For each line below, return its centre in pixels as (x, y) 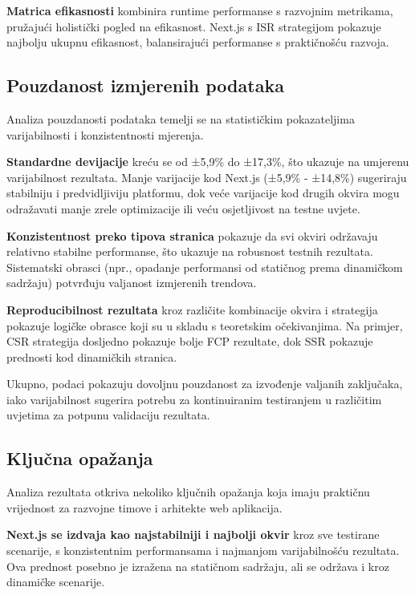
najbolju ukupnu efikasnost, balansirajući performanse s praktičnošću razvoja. (198, 42)
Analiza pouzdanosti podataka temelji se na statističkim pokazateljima (181, 118)
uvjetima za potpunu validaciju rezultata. (108, 415)
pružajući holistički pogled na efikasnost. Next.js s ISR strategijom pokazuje (194, 26)
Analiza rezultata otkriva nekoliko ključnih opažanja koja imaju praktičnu (188, 492)
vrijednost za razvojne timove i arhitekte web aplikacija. (144, 507)
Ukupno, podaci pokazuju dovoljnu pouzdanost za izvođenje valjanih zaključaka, (205, 384)
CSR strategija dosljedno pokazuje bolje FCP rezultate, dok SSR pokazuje (190, 341)
